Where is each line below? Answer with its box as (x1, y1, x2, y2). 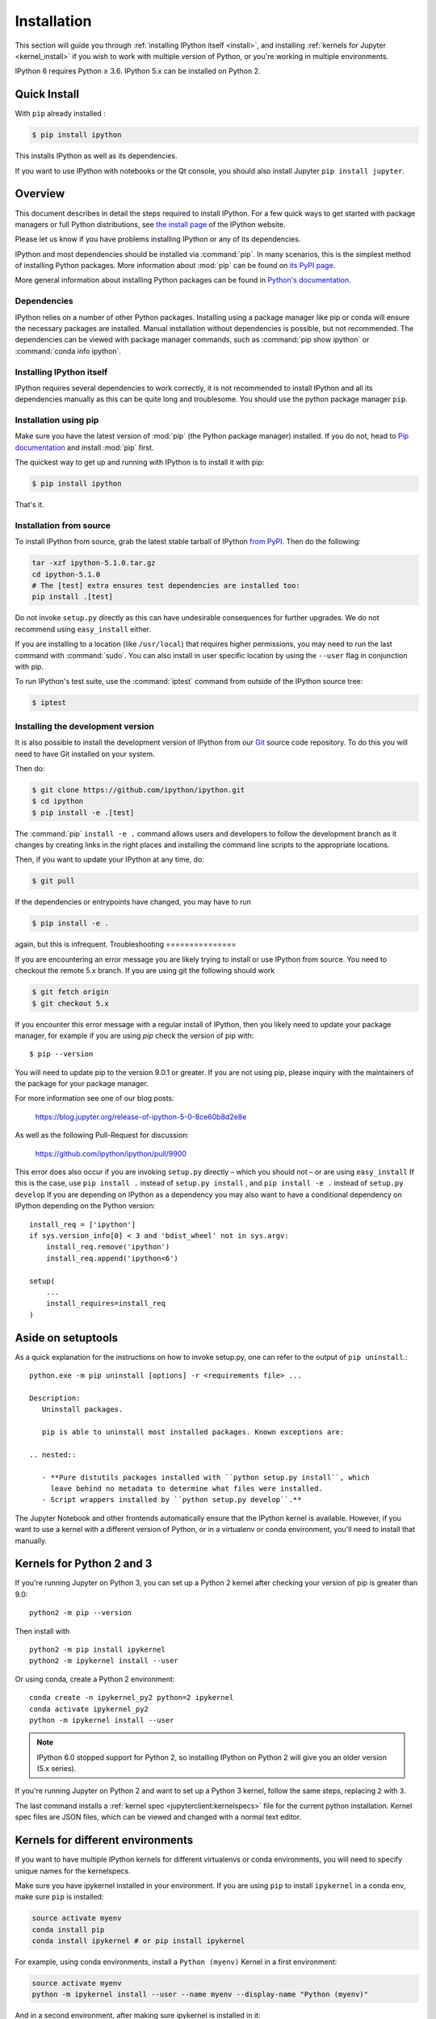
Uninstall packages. (41, 1405, 124, 1414)
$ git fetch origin (31, 988, 109, 997)
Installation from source (15, 519, 111, 531)
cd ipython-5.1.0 (31, 569, 101, 579)
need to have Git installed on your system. (15, 749, 155, 758)
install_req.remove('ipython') (45, 1242, 170, 1252)
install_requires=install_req (45, 1299, 166, 1308)
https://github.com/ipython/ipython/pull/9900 (35, 1148, 187, 1158)
